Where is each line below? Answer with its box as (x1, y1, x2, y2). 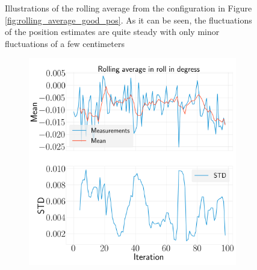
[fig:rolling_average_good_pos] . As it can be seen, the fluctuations (5, 13, 252, 26)
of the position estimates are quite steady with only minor (5, 25, 220, 38)
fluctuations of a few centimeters (5, 37, 125, 49)
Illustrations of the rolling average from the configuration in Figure (5, 2, 252, 14)
